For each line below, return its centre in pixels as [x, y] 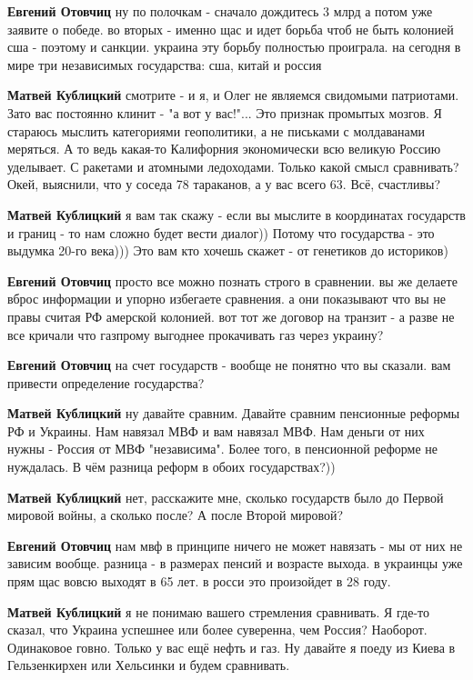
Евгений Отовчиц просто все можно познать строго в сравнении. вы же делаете [232, 280]
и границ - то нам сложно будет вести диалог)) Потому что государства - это [221, 232]
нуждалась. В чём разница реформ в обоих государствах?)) [171, 467]
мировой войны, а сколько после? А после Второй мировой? [176, 515]
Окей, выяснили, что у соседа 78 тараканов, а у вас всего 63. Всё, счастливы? [224, 184]
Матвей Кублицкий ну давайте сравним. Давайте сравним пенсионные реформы [234, 413]
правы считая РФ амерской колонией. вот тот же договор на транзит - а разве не [231, 316]
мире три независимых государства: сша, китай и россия [165, 64]
